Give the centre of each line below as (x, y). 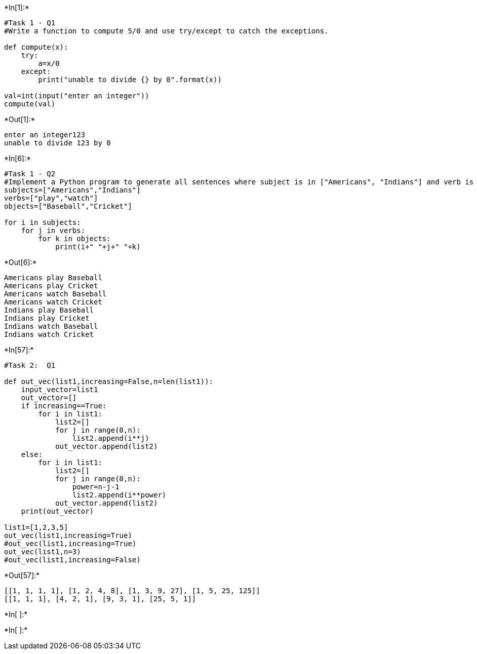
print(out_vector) (57, 511)
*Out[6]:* (21, 262)
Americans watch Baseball (55, 294)
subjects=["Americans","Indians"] (72, 190)
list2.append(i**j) (111, 438)
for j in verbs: (53, 230)
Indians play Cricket (47, 318)
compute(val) (30, 104)
